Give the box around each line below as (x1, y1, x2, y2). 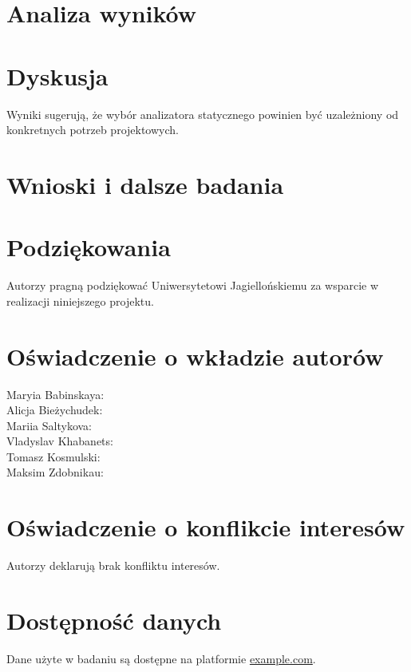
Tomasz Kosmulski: (6, 448, 101, 464)
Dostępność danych (6, 603, 222, 636)
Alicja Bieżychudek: (6, 401, 103, 418)
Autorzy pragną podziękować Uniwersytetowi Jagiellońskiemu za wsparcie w (6, 277, 379, 294)
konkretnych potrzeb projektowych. (6, 121, 179, 138)
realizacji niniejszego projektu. (6, 292, 154, 309)
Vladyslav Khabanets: (6, 433, 113, 449)
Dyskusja (6, 59, 109, 92)
